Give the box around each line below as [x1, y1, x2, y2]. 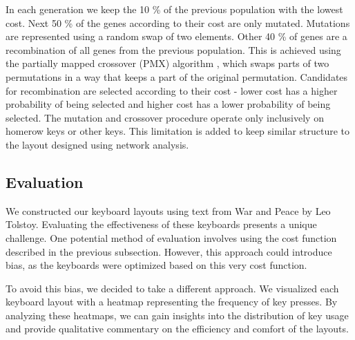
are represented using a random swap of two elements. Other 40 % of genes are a [6, 29, 347, 44]
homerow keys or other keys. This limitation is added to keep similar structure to [6, 124, 350, 138]
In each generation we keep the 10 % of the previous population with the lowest [6, 2, 343, 16]
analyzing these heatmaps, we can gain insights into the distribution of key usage [6, 308, 349, 322]
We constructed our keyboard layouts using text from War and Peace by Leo [6, 203, 331, 218]
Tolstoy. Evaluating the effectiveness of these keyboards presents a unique [6, 217, 317, 232]
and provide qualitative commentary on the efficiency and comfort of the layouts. [6, 321, 349, 336]
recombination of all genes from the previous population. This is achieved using [6, 42, 341, 57]
